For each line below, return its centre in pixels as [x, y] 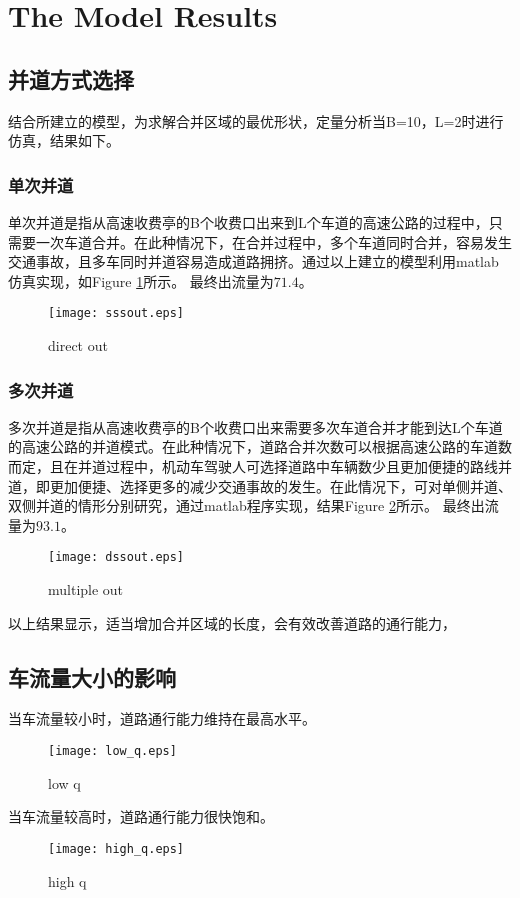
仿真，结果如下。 [64, 140]
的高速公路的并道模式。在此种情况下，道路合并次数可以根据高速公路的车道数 [260, 446]
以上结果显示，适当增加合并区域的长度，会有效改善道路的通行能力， [232, 622]
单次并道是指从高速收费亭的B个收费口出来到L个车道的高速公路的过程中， [248, 221]
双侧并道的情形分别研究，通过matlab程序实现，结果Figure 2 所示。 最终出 [246, 505]
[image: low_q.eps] [112, 751]
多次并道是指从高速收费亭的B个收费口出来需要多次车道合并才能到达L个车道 [255, 426]
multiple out [86, 589]
